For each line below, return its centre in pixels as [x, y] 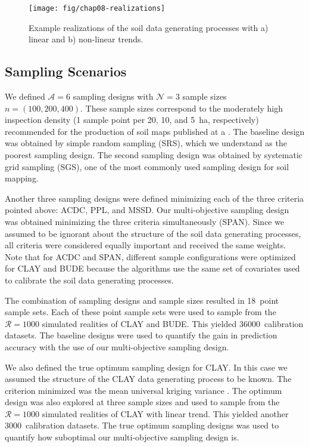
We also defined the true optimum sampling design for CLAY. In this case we [146, 367]
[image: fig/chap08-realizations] [97, 8]
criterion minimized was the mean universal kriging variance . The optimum [143, 390]
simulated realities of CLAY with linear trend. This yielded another [165, 413]
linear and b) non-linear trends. [86, 39]
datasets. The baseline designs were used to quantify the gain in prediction [141, 335]
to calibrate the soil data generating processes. [89, 280]
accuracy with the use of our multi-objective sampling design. [117, 346]
